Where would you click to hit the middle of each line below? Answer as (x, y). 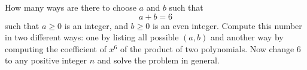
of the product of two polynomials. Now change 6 (210, 48)
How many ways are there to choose (71, 7)
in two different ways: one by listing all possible (92, 37)
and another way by (247, 37)
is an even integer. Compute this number (227, 25)
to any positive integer (46, 60)
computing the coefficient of (56, 48)
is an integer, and (96, 25)
